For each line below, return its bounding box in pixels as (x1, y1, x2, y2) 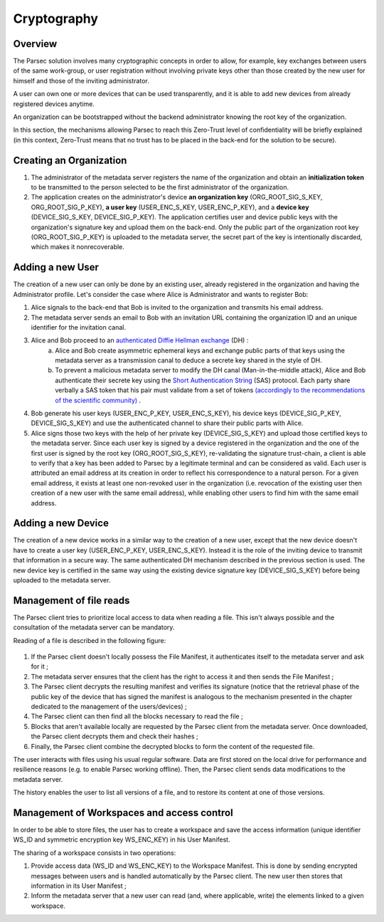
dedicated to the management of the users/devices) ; (31, 702, 188, 711)
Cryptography (13, 11, 99, 26)
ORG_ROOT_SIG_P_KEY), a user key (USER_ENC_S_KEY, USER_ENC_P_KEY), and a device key (31, 203, 309, 211)
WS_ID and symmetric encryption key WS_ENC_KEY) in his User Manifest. (13, 835, 230, 844)
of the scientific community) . (55, 396, 142, 404)
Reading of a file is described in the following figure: (13, 636, 166, 644)
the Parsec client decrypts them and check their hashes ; (31, 732, 198, 740)
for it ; (31, 662, 49, 671)
